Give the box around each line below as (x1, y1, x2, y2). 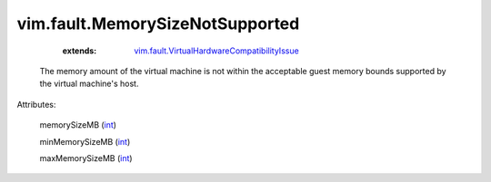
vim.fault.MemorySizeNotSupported (16, 14, 300, 34)
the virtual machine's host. (39, 78, 139, 90)
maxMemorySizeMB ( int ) (39, 152, 133, 163)
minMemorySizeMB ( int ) (39, 136, 131, 147)
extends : (62, 45, 97, 56)
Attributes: (16, 99, 56, 110)
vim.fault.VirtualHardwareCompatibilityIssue (134, 45, 299, 56)
